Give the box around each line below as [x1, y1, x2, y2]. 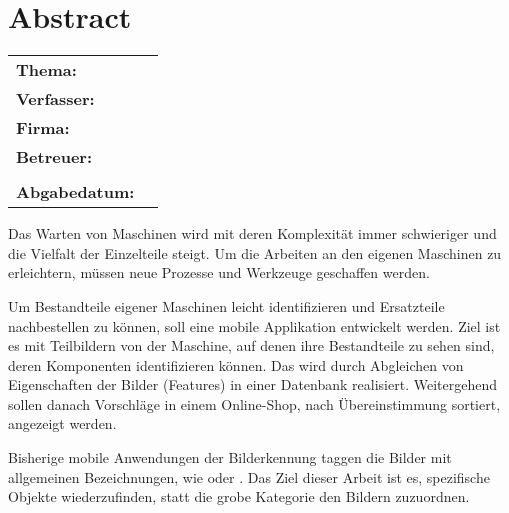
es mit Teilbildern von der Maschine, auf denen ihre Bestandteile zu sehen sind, [8, 335, 495, 356]
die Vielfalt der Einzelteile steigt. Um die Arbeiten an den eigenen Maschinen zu [8, 242, 502, 263]
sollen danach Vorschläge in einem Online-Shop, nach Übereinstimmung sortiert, [8, 393, 501, 414]
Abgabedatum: [16, 180, 135, 204]
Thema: [16, 58, 77, 82]
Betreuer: [16, 145, 93, 169]
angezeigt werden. [8, 413, 117, 434]
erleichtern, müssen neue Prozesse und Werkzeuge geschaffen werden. [8, 262, 430, 283]
